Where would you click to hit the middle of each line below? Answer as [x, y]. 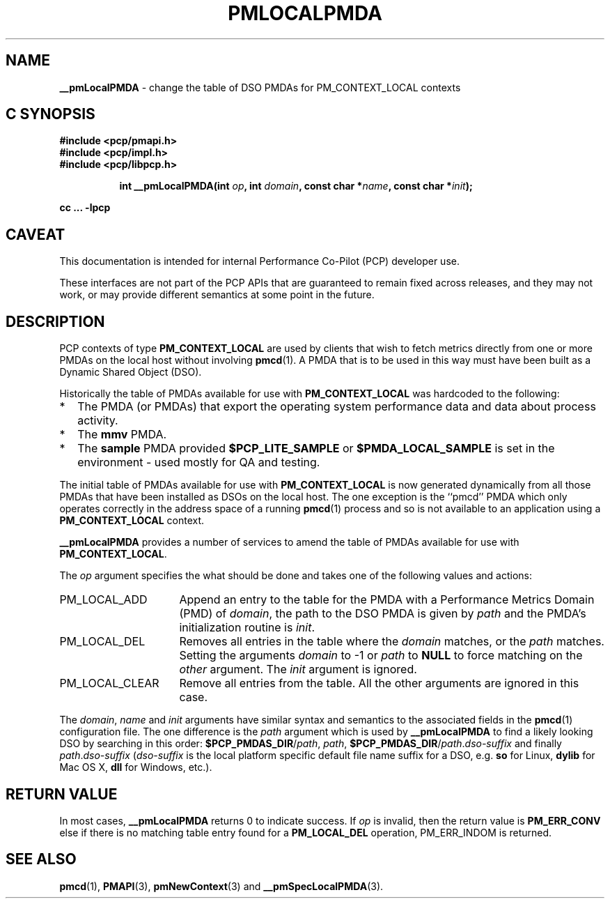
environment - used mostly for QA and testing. [199, 462]
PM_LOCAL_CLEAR [109, 683]
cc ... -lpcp [85, 208]
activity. [98, 421]
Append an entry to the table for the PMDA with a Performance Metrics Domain [387, 600]
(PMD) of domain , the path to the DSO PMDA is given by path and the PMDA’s [383, 614]
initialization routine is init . [247, 628]
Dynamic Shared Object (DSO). [131, 372]
